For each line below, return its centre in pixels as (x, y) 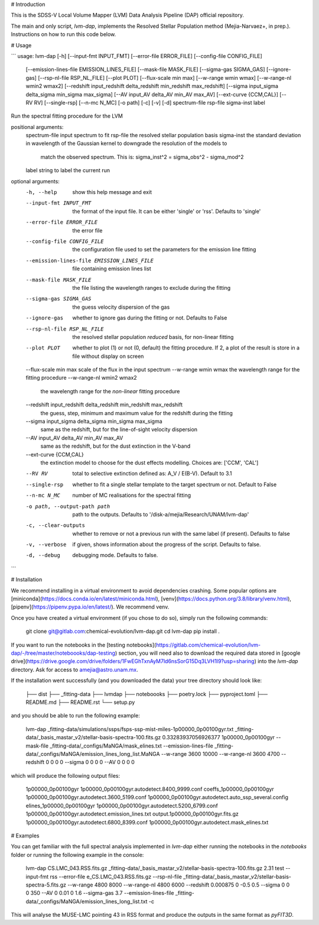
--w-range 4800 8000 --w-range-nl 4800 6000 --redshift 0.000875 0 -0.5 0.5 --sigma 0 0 (178, 885)
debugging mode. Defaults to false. (115, 555)
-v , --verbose (46, 545)
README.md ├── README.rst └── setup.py (80, 702)
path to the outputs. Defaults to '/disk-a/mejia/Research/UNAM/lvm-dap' (161, 514)
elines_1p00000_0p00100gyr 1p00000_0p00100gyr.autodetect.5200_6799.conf (122, 806)
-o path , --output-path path (68, 506)
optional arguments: (35, 181)
